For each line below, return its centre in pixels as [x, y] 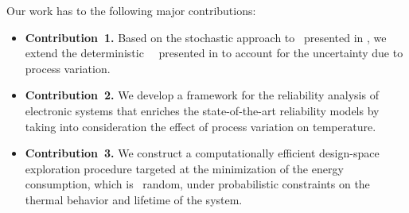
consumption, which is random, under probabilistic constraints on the [197, 184]
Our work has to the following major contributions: [131, 10]
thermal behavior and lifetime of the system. [134, 199]
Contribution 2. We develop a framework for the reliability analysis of [202, 95]
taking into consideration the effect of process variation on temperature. [201, 126]
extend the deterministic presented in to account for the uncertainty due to [214, 53]
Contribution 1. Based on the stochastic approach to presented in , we [206, 37]
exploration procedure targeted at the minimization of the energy [184, 168]
